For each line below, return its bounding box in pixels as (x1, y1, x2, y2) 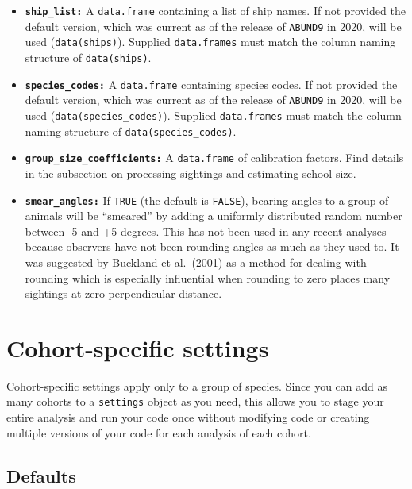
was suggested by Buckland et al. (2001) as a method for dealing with (25, 253, 367, 270)
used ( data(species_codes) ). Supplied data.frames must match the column (25, 106, 402, 123)
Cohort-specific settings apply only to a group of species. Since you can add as (6, 377, 388, 394)
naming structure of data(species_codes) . (25, 122, 237, 139)
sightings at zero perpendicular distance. (25, 285, 222, 302)
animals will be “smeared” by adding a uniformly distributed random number (25, 207, 402, 224)
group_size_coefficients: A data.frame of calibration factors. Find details (25, 149, 404, 166)
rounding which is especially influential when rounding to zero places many (25, 269, 391, 286)
